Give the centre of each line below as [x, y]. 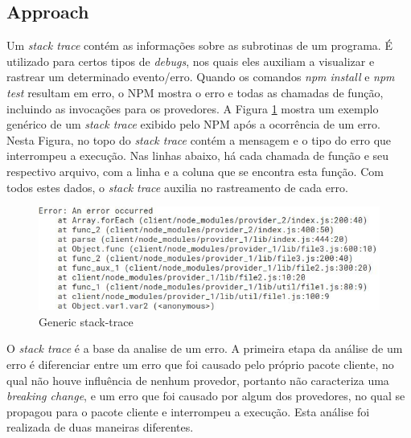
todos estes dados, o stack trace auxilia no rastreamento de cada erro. [177, 187]
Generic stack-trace [86, 321]
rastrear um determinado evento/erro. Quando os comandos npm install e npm [201, 77]
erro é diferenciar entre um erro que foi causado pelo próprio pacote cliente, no [200, 364]
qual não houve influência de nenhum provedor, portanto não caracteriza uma [198, 380]
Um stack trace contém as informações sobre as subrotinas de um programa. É [199, 45]
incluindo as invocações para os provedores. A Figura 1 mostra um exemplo [193, 108]
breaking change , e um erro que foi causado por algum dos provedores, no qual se [206, 396]
